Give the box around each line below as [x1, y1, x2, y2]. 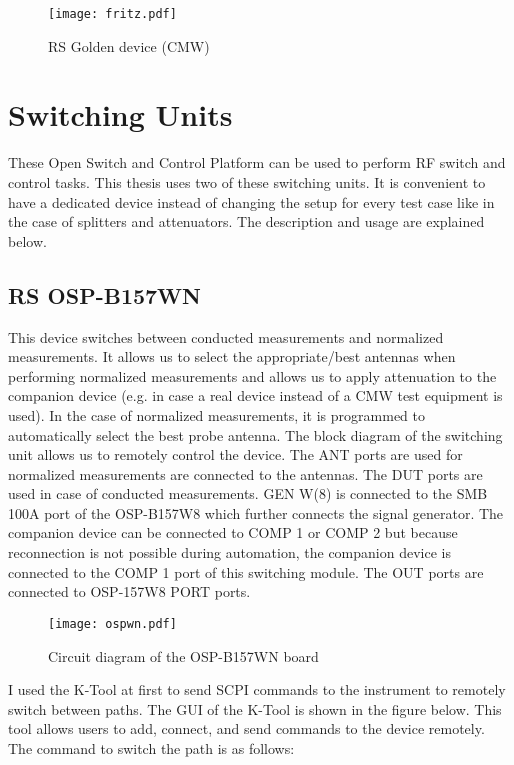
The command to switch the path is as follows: [8, 737, 295, 758]
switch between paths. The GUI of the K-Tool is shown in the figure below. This [8, 698, 502, 719]
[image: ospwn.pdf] [48, 616, 177, 631]
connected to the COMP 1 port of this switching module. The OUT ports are [8, 561, 484, 582]
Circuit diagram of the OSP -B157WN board [48, 645, 319, 666]
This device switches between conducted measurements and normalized [8, 326, 444, 347]
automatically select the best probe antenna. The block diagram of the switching [8, 424, 503, 445]
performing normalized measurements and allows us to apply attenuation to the [8, 365, 497, 386]
